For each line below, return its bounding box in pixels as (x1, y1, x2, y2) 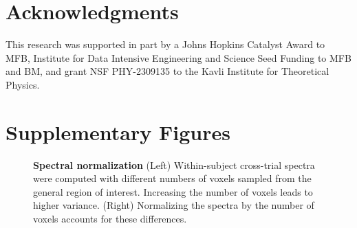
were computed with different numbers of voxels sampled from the (33, 171, 312, 185)
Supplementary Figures (6, 117, 230, 146)
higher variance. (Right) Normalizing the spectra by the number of (33, 198, 314, 212)
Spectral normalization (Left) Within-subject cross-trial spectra (33, 157, 315, 172)
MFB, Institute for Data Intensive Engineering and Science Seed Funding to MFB (6, 50, 351, 65)
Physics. (6, 77, 40, 91)
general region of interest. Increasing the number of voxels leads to (33, 184, 313, 198)
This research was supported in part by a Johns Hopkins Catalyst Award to (6, 37, 325, 52)
